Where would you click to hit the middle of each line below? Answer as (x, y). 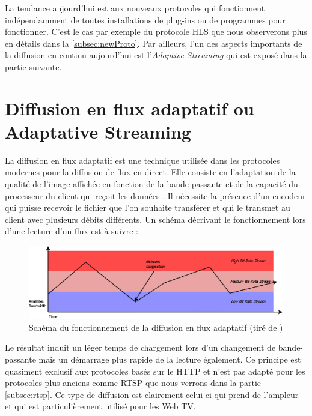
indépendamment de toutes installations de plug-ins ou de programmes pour (145, 20)
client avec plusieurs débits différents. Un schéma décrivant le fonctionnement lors (155, 219)
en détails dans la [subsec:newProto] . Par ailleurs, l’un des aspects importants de (154, 43)
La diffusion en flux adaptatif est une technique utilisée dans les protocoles (142, 160)
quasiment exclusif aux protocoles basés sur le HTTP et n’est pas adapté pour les (155, 371)
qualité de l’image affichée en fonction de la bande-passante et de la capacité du (151, 184)
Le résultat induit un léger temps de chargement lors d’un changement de (140, 347)
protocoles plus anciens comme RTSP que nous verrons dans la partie (133, 383)
